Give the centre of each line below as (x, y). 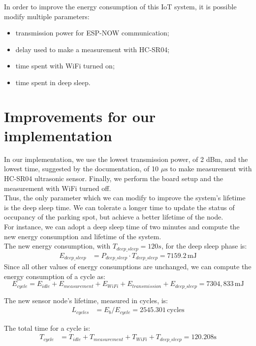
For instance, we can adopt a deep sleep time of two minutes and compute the (122, 227)
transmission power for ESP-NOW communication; (92, 33)
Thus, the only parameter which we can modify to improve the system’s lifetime (125, 198)
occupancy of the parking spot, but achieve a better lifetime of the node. (114, 217)
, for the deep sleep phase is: (204, 246)
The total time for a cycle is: (47, 328)
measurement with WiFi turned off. (58, 188)
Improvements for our (80, 116)
